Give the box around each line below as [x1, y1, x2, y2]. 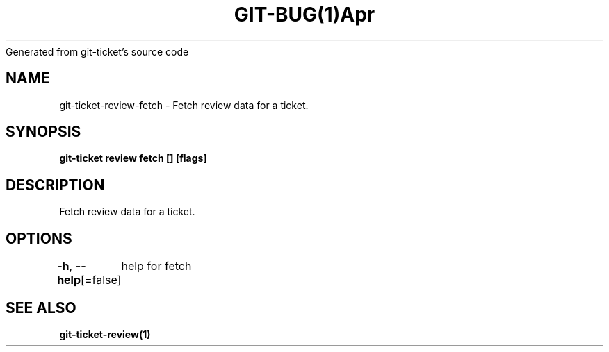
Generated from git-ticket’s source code [6, 45, 189, 58]
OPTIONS [6, 229, 72, 247]
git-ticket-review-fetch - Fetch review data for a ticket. [59, 99, 309, 111]
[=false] [81, 273, 122, 287]
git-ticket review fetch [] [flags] [59, 152, 207, 165]
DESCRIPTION [6, 176, 105, 194]
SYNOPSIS [6, 123, 81, 141]
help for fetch [121, 259, 192, 274]
